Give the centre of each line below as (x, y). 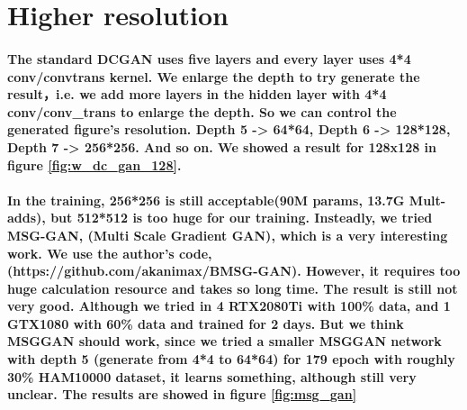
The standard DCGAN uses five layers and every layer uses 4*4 (209, 58)
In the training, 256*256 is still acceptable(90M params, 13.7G (206, 200)
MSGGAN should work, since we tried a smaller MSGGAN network (225, 341)
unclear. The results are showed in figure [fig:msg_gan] (182, 394)
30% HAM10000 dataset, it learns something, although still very (212, 376)
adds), (27, 218)
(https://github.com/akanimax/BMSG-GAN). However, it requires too (234, 271)
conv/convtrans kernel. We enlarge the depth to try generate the (214, 76)
